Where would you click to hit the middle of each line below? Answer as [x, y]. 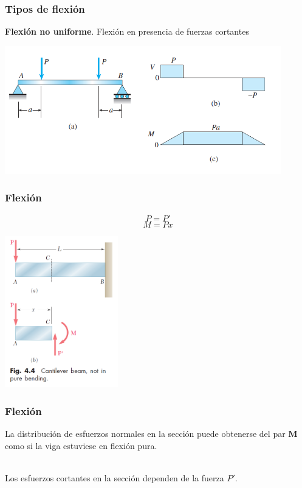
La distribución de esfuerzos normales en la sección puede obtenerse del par [145, 433]
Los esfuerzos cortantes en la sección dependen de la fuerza [115, 477]
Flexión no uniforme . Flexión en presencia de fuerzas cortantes [127, 31]
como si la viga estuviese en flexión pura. [81, 445]
